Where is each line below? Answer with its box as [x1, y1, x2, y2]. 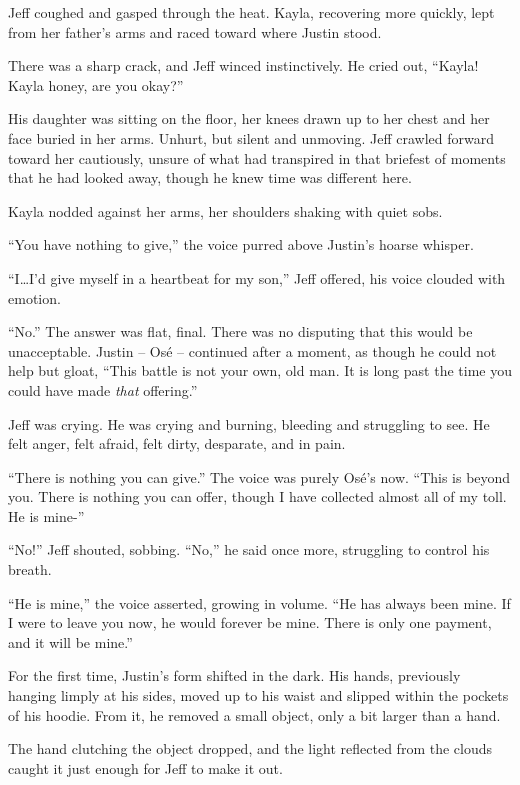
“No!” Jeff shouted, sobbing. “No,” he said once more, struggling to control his [8, 539, 490, 560]
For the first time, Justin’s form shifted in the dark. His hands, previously [8, 665, 461, 686]
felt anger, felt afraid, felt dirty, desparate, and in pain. [8, 433, 346, 454]
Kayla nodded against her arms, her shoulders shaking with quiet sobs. [8, 200, 443, 221]
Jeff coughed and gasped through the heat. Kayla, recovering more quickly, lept [8, 2, 495, 22]
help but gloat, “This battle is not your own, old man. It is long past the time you [8, 360, 512, 381]
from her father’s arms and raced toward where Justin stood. [8, 21, 382, 42]
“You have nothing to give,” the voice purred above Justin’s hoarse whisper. [8, 234, 474, 255]
